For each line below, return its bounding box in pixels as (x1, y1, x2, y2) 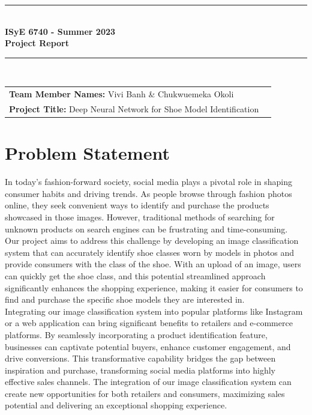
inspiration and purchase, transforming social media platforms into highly (5, 363, 275, 376)
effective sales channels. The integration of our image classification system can (5, 375, 292, 388)
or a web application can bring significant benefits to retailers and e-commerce (5, 317, 293, 329)
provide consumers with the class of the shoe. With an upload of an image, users (5, 258, 301, 270)
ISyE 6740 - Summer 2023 (5, 25, 116, 37)
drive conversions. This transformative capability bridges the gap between (5, 352, 276, 365)
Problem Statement (5, 141, 170, 165)
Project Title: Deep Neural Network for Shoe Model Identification (9, 102, 259, 115)
